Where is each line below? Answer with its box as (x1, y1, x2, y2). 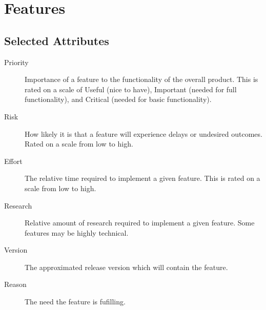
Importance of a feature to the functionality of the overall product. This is (25, 74, 258, 85)
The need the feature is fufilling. (25, 296, 126, 307)
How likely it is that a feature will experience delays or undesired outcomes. (25, 128, 262, 139)
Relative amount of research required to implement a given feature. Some (25, 217, 255, 228)
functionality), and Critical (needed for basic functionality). (25, 94, 212, 105)
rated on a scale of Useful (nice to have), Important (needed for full (25, 84, 237, 94)
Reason (4, 279, 27, 290)
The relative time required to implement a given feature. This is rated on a (25, 173, 260, 183)
